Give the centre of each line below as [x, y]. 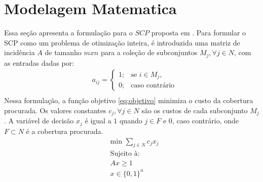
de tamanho [63, 52]
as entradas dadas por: [39, 62]
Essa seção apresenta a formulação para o [68, 33]
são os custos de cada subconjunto [195, 110]
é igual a [98, 121]
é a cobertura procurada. [65, 131]
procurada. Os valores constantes [55, 110]
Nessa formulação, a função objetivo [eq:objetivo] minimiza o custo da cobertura [129, 100]
